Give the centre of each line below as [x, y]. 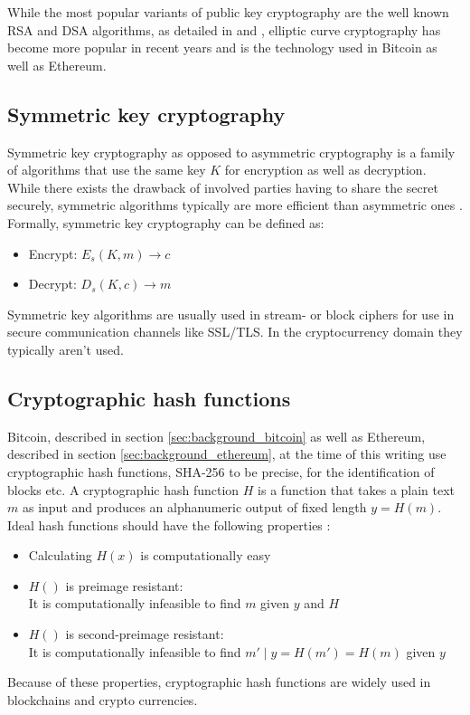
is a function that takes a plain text [357, 489]
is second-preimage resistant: [145, 634]
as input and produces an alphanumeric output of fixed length [194, 507]
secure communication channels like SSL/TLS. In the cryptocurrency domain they [235, 332]
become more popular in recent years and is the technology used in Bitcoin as [222, 48]
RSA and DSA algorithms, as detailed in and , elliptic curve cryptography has [224, 29]
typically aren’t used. [66, 349]
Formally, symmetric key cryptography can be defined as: [166, 222]
